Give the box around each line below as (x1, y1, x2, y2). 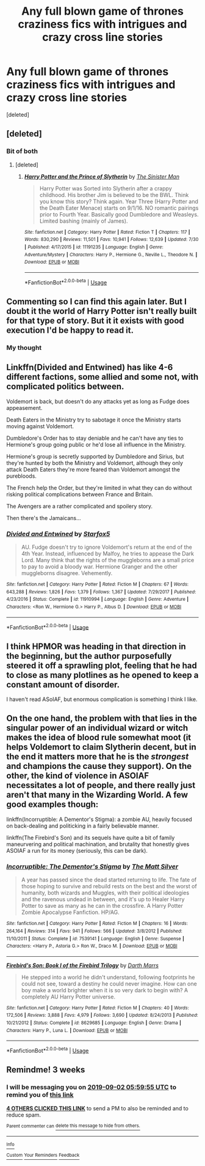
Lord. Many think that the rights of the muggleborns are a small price (21, 556, 195, 563)
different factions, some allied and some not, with (6, 372, 199, 382)
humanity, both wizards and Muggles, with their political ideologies (21, 889, 190, 897)
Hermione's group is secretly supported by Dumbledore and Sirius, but (6, 453, 184, 460)
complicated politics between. (6, 381, 124, 392)
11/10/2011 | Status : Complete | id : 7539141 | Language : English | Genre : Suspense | (6, 935, 184, 941)
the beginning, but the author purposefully (6, 650, 172, 661)
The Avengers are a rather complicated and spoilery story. (6, 502, 153, 510)
